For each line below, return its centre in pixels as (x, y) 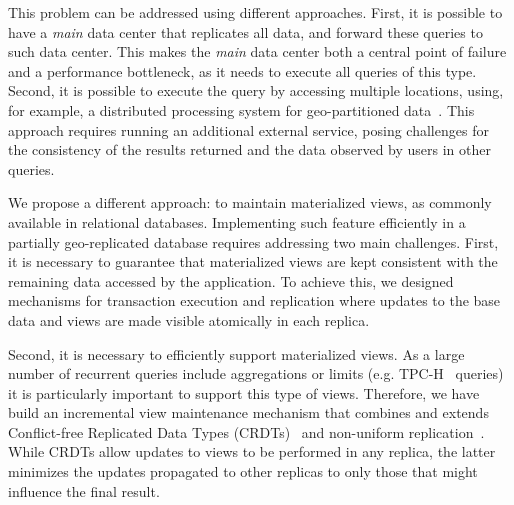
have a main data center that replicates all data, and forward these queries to (245, 31)
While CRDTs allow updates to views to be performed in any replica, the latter (252, 451)
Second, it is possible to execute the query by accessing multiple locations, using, (256, 90)
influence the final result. (84, 490)
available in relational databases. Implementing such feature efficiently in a (237, 221)
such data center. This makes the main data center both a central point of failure (257, 51)
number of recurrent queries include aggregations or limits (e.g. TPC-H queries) (256, 373)
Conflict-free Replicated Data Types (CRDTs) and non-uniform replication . (246, 431)
